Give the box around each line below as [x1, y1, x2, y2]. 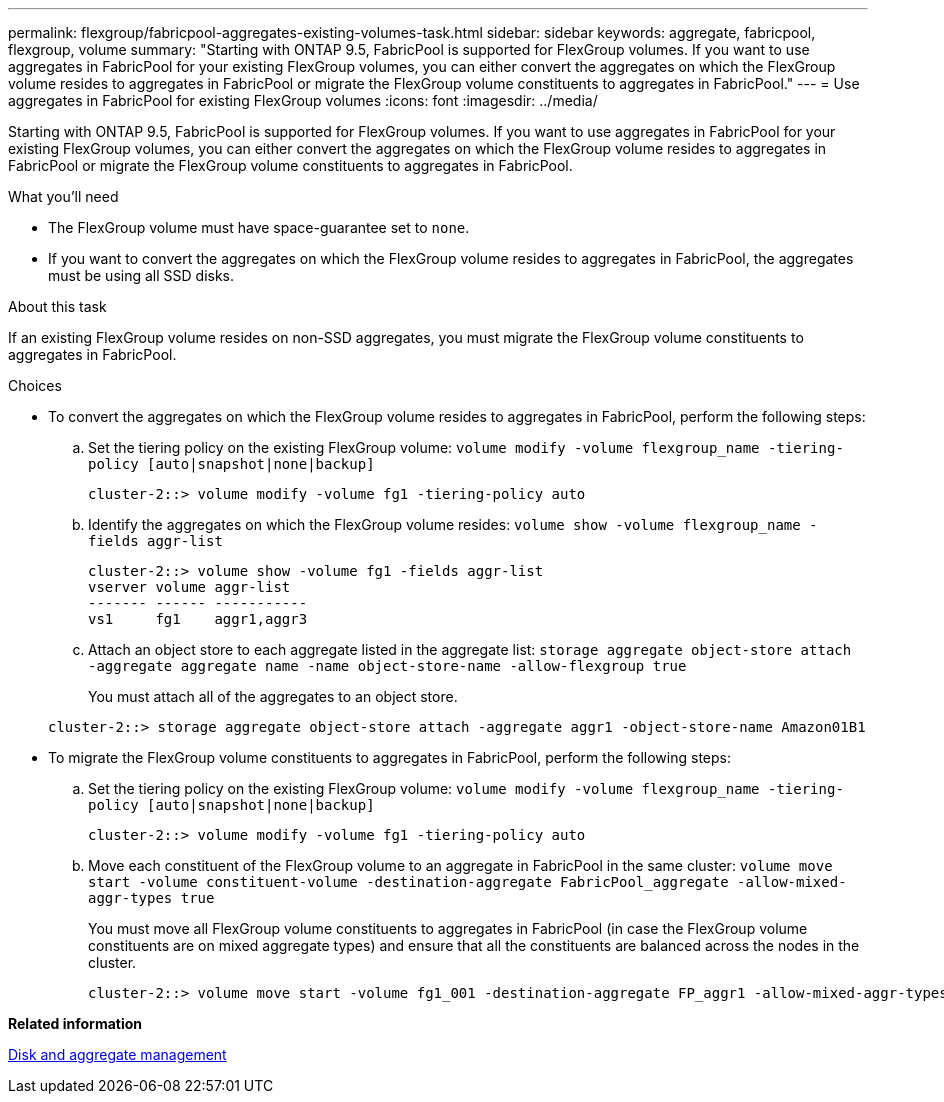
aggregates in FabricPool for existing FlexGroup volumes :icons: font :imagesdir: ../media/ [8, 92, 598, 109]
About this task [8, 298, 107, 315]
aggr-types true [88, 890, 215, 906]
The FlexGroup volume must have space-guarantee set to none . [48, 219, 470, 236]
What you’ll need [8, 188, 119, 205]
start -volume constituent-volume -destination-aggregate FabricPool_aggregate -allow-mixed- [88, 874, 847, 890]
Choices [8, 377, 62, 394]
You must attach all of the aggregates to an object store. [88, 688, 458, 705]
